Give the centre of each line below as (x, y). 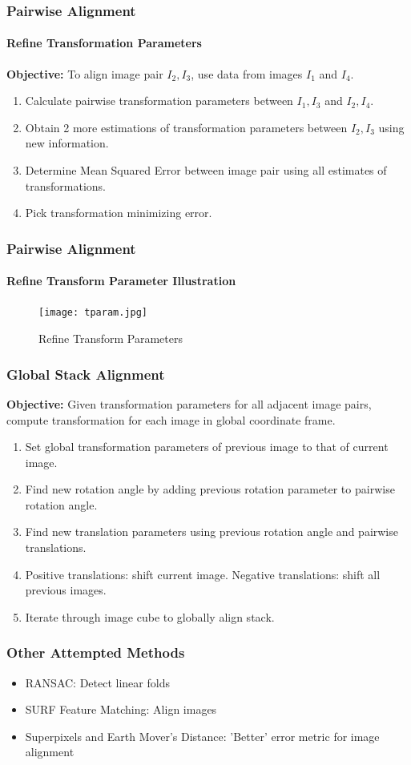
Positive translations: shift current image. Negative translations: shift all (203, 574)
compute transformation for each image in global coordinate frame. (171, 419)
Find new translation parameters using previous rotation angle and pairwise (212, 531)
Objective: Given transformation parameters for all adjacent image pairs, (189, 403)
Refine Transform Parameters (111, 338)
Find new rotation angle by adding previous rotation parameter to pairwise (210, 489)
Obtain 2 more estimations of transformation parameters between (186, 127)
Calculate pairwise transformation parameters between (159, 101)
